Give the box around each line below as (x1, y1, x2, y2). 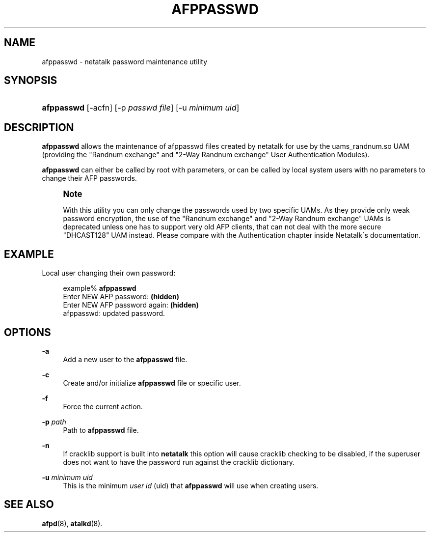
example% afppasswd (63, 284, 136, 293)
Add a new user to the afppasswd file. (63, 355, 188, 364)
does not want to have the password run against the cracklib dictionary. (63, 457, 295, 466)
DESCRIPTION (4, 121, 74, 134)
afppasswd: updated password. (63, 309, 165, 318)
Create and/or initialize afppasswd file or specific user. (63, 378, 241, 387)
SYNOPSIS (4, 74, 57, 87)
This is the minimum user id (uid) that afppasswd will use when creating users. (63, 481, 319, 490)
